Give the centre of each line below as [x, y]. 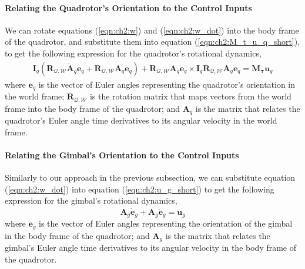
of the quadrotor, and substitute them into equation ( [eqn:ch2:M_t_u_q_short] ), [152, 41]
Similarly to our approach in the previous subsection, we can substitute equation [150, 177]
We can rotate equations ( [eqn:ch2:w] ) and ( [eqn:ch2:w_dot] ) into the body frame [152, 30]
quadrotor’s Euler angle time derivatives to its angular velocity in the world [141, 120]
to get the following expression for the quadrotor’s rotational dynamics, [133, 53]
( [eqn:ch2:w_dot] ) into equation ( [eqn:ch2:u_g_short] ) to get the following [140, 189]
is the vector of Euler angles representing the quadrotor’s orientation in [167, 84]
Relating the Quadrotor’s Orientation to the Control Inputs [128, 7]
